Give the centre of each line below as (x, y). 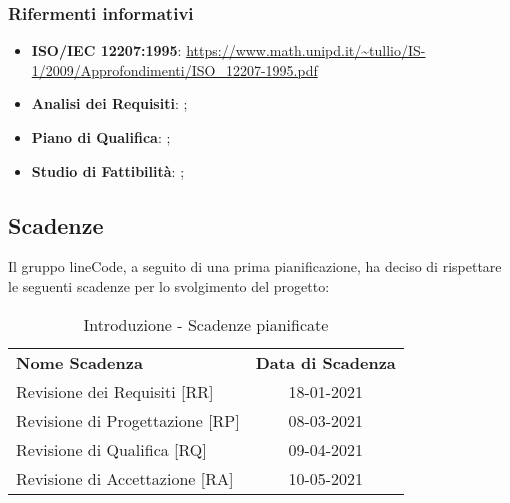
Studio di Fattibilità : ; (108, 170)
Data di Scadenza (325, 362)
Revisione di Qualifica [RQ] (111, 449)
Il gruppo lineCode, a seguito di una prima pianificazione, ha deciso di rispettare (255, 266)
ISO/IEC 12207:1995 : (106, 50)
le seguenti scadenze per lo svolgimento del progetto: (169, 285)
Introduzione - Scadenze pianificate (206, 324)
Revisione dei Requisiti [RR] (115, 391)
